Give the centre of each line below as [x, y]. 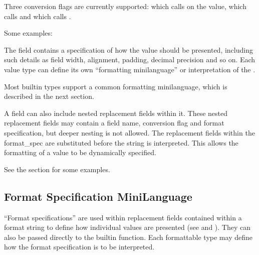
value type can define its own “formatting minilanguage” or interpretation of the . [130, 69]
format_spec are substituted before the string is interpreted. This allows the [121, 142]
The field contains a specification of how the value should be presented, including [128, 49]
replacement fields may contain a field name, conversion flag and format [114, 123]
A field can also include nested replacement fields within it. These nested [116, 113]
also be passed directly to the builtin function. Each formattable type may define [128, 237]
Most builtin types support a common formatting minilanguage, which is [116, 86]
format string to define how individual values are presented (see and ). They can [127, 227]
